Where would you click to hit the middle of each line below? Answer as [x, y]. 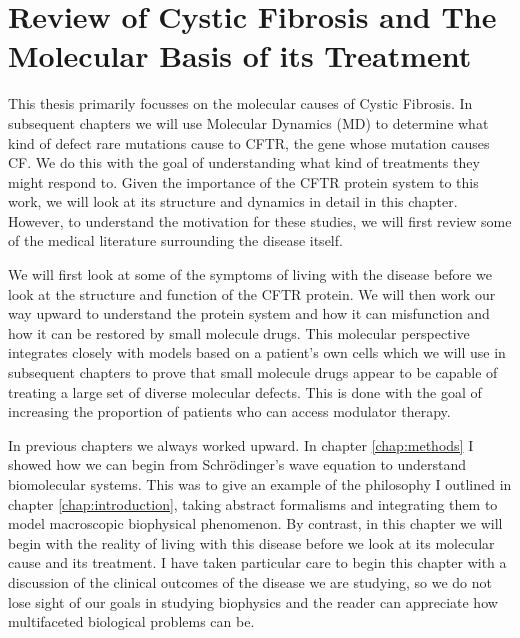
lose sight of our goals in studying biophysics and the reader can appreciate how [253, 601]
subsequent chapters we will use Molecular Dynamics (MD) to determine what [248, 122]
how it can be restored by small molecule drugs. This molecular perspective [239, 332]
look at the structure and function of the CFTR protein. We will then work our [252, 293]
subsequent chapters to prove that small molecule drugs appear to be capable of [253, 372]
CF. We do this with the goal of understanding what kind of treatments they [244, 162]
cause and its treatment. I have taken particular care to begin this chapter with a [257, 562]
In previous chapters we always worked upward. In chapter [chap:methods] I [241, 444]
